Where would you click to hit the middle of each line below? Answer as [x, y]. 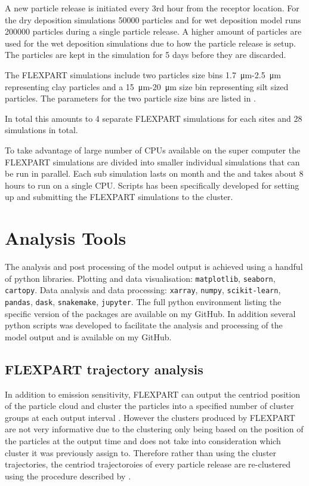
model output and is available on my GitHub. [88, 336]
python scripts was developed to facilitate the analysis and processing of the [144, 325]
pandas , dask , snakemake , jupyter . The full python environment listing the [143, 301]
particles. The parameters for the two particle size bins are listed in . [130, 98]
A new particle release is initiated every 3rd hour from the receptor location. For [152, 8]
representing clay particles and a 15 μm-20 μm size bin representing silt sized [147, 86]
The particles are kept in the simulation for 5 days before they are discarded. [146, 55]
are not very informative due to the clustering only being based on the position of [154, 429]
